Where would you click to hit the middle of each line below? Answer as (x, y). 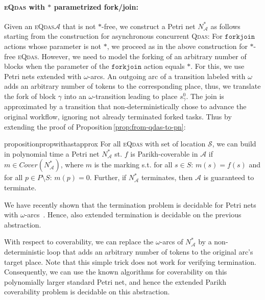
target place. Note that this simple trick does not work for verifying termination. (130, 261)
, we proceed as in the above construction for (177, 46)
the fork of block (30, 96)
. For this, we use (218, 66)
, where (72, 165)
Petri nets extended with (43, 76)
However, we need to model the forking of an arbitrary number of (144, 56)
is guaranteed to (229, 177)
